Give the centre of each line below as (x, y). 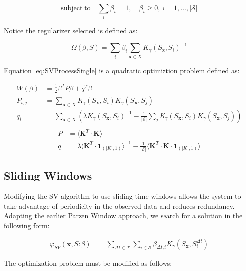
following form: (27, 225)
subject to (76, 8)
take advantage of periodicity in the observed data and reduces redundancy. (119, 206)
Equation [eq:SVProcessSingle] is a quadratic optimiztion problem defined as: (122, 70)
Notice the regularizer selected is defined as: (71, 31)
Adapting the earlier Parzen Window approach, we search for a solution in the (123, 216)
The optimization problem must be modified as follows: (88, 263)
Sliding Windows (48, 175)
